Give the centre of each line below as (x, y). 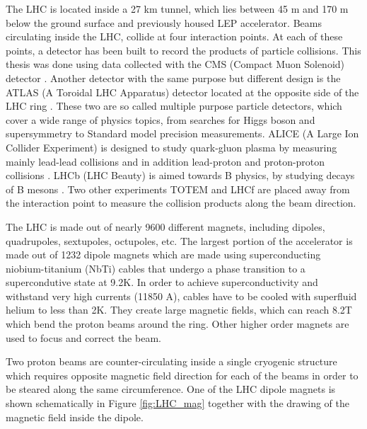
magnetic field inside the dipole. (75, 417)
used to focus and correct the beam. (83, 337)
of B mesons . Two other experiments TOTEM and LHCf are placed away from (178, 189)
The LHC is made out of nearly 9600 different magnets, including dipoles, (165, 226)
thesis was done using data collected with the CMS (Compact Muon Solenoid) (175, 64)
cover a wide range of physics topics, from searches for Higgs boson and (161, 119)
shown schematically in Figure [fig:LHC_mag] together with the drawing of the (178, 403)
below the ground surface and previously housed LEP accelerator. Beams (164, 22)
